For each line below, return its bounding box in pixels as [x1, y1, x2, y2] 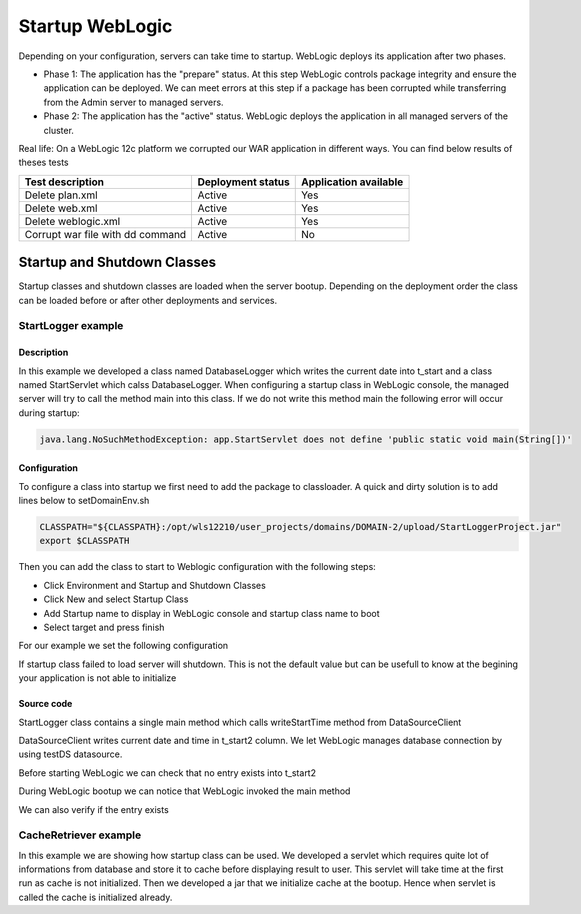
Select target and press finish [43, 621, 165, 633]
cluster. [43, 124, 75, 136]
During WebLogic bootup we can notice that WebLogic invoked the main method [18, 785, 351, 797]
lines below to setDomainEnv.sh [18, 495, 150, 507]
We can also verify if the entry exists [18, 803, 169, 815]
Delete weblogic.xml [24, 214, 121, 228]
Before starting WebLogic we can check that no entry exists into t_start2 [18, 766, 317, 779]
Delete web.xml [24, 201, 98, 215]
